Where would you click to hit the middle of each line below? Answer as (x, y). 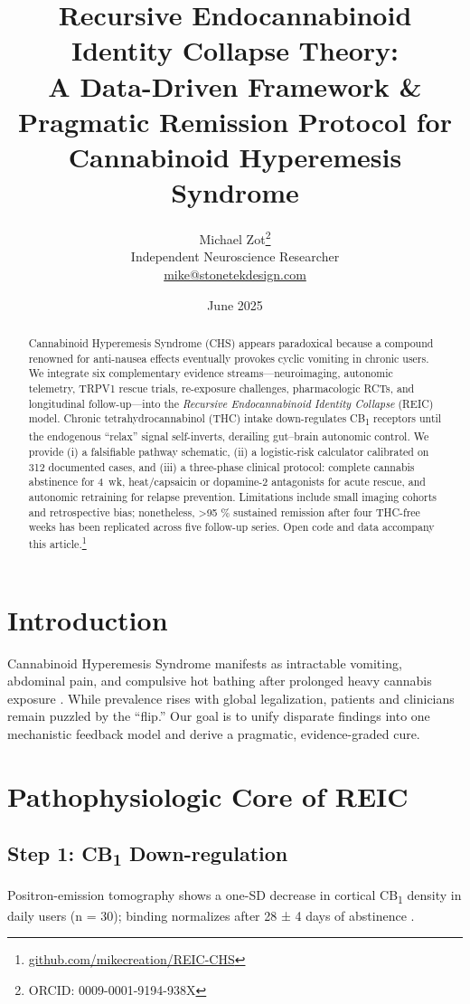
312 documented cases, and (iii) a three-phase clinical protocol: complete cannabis (221, 466)
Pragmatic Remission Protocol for (235, 121)
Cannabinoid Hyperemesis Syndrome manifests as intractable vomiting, (205, 663)
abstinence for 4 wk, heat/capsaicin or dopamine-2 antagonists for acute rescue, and (227, 482)
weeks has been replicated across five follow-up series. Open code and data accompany (231, 527)
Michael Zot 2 (235, 237)
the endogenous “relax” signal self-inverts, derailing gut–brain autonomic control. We (229, 436)
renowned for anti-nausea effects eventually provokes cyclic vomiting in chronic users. (229, 358)
